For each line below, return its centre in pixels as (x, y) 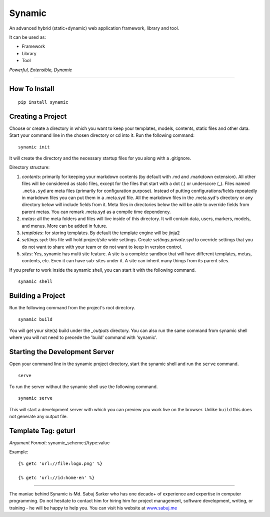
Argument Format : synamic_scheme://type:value (59, 443)
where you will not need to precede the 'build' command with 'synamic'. (83, 337)
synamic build (35, 319)
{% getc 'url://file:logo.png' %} (60, 463)
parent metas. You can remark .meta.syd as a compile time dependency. (96, 212)
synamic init (34, 147)
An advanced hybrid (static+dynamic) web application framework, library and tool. (94, 28)
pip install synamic (43, 102)
